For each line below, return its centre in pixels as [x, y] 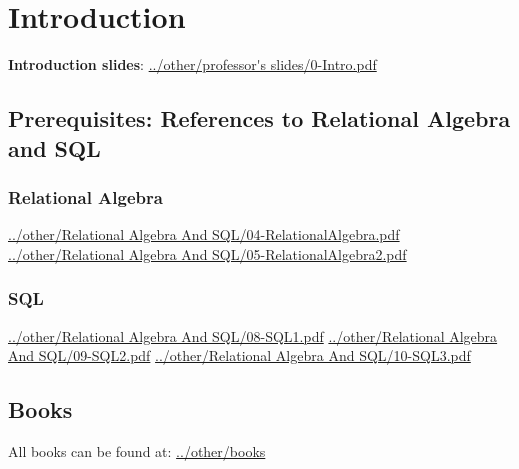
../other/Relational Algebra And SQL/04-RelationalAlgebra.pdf [204, 234]
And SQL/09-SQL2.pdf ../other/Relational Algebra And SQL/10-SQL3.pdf [239, 355]
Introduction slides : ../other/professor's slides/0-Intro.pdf [192, 64]
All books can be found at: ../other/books [137, 450]
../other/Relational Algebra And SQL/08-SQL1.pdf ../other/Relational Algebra [253, 335]
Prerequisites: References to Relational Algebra [259, 118]
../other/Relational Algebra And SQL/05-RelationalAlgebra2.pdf [207, 253]
